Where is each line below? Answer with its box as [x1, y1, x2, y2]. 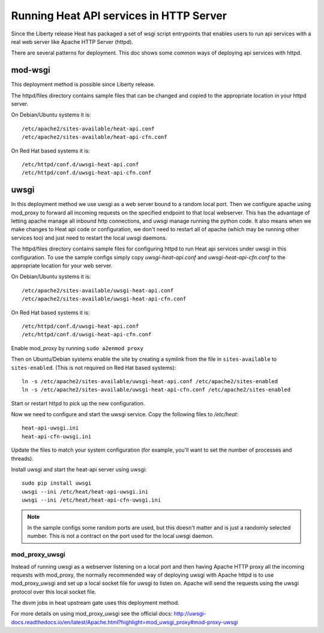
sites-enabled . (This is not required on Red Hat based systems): [11, 364, 176, 371]
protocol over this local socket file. [11, 588, 97, 595]
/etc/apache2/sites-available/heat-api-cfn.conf [22, 134, 167, 141]
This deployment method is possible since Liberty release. [11, 81, 155, 88]
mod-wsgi [11, 65, 50, 75]
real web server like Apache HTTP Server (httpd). [11, 38, 134, 45]
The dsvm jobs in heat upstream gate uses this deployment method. [11, 599, 179, 607]
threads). [11, 455, 34, 462]
